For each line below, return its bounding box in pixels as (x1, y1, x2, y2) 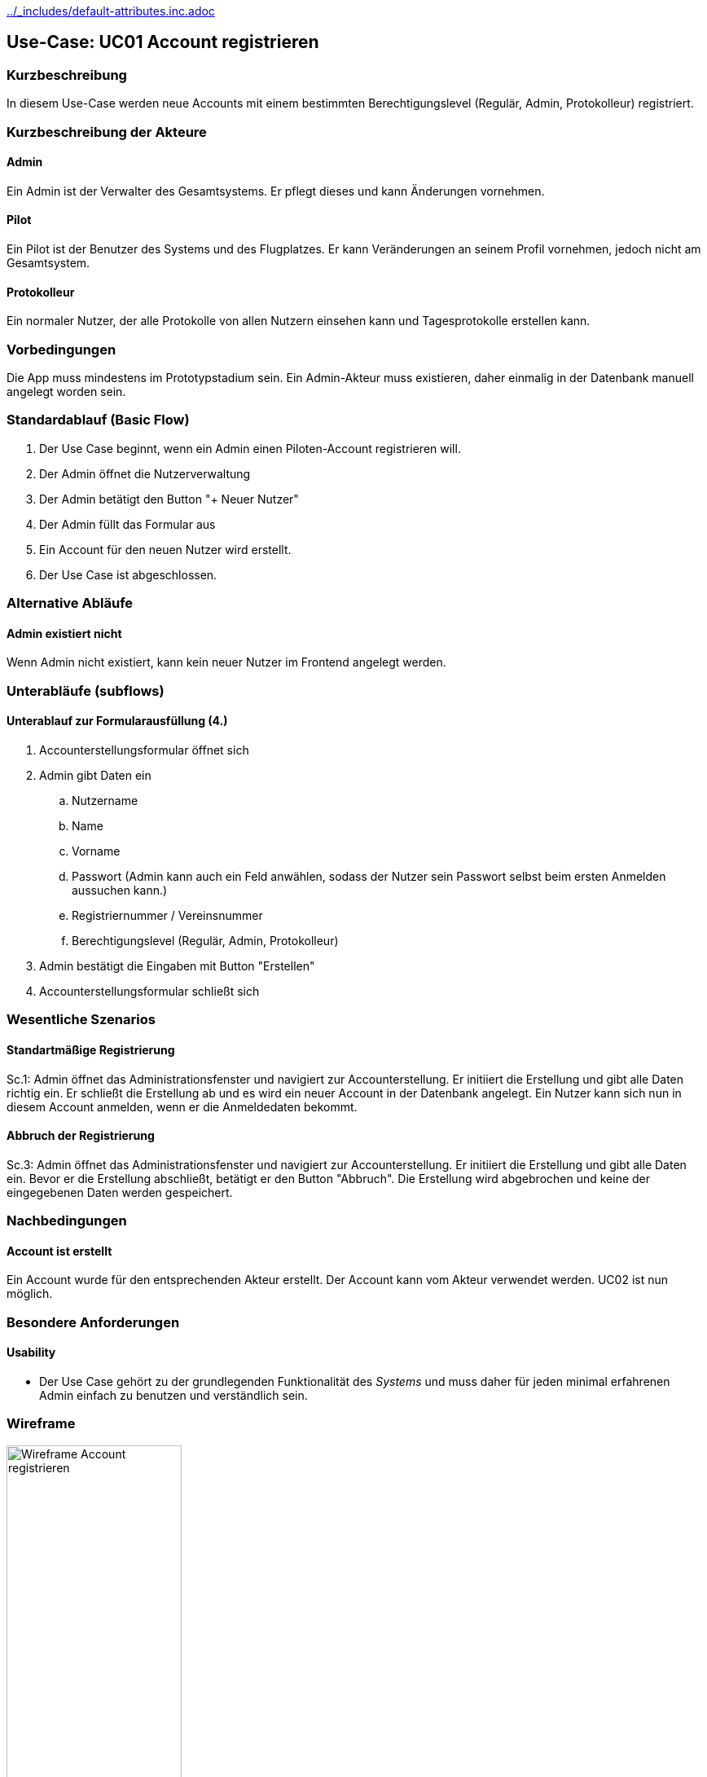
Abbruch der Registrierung (7, 1128, 155, 1143)
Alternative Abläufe (7, 595, 134, 612)
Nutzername (72, 793, 138, 807)
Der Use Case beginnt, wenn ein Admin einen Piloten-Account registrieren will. (39, 441, 461, 455)
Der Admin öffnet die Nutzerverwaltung (39, 466, 251, 481)
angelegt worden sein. (7, 385, 126, 398)
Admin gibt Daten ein (39, 768, 151, 782)
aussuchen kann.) (72, 882, 168, 897)
